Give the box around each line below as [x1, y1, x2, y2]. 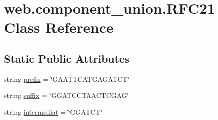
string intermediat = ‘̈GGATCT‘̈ [4, 106, 102, 117]
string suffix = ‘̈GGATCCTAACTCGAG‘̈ [4, 90, 129, 100]
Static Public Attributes [4, 50, 129, 66]
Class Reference [4, 17, 114, 37]
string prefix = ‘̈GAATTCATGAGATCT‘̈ [4, 73, 129, 84]
